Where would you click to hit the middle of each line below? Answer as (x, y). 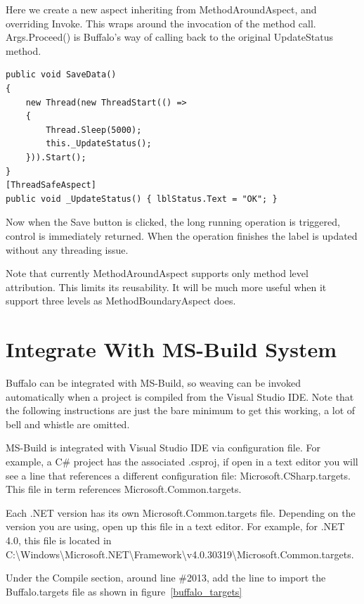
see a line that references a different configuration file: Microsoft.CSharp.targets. (178, 475)
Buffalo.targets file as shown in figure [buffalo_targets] (124, 591)
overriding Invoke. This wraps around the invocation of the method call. (161, 23)
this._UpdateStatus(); (99, 144)
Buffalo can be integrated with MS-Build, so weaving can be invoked (154, 383)
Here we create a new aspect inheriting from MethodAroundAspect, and (161, 9)
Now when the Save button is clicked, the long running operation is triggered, (173, 222)
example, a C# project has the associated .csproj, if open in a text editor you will (182, 461)
